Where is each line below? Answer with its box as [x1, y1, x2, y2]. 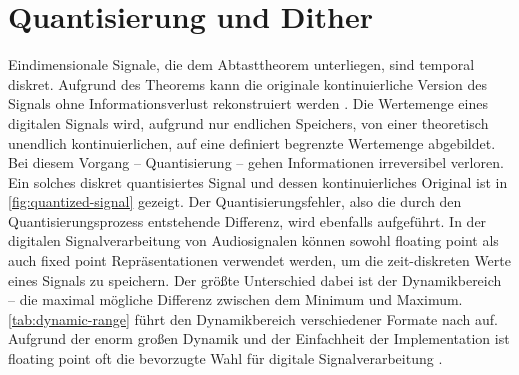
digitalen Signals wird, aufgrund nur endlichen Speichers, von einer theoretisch [8, 112, 489, 133]
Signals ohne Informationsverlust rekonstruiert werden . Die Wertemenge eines [8, 93, 488, 114]
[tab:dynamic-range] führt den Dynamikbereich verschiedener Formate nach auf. [8, 308, 498, 329]
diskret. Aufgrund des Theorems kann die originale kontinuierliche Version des [8, 73, 487, 94]
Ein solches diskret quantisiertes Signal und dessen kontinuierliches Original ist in [8, 171, 508, 192]
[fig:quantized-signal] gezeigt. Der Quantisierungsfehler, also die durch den [8, 191, 462, 212]
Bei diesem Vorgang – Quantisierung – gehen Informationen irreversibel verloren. [8, 152, 504, 173]
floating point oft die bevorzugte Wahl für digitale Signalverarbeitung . [8, 348, 443, 369]
